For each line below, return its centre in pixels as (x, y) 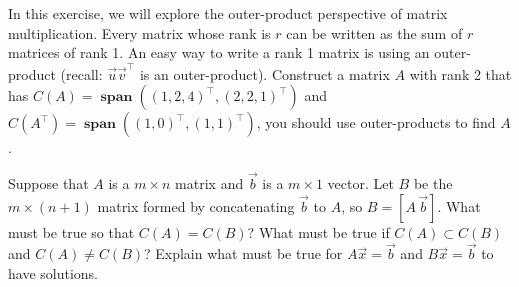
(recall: (81, 73)
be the (433, 182)
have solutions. (53, 272)
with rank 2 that (460, 73)
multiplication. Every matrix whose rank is (139, 32)
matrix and (209, 182)
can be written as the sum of (374, 32)
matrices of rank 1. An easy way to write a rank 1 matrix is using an (219, 52)
